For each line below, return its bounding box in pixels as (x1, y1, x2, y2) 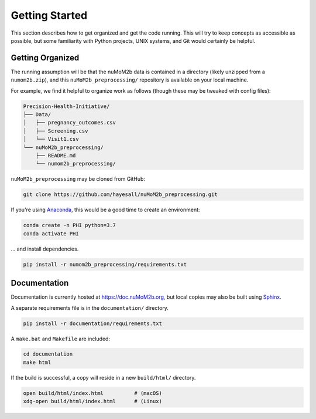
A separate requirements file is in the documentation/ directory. (11, 304, 169, 311)
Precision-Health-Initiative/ (23, 103, 110, 110)
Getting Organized (11, 53, 80, 63)
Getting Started (11, 9, 88, 22)
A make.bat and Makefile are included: (11, 335, 111, 342)
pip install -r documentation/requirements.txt (23, 320, 162, 327)
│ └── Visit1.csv (23, 136, 79, 143)
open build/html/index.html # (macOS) (23, 390, 162, 396)
